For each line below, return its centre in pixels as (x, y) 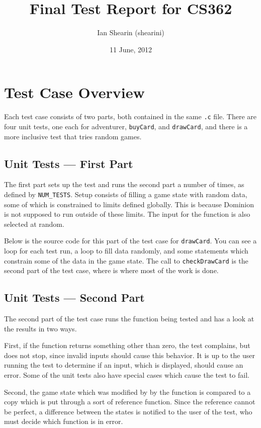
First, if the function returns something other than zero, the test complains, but (127, 345)
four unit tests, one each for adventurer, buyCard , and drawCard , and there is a (126, 126)
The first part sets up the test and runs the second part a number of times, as (124, 184)
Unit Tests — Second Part (74, 297)
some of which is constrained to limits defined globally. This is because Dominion (129, 204)
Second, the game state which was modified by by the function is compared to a (127, 392)
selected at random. (34, 224)
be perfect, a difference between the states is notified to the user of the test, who (128, 411)
